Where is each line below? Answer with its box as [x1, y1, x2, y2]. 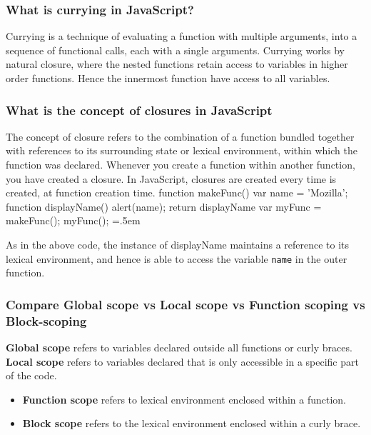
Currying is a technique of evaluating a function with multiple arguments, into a [6, 29, 357, 44]
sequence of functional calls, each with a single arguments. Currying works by [6, 42, 345, 57]
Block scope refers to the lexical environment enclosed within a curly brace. [22, 416, 361, 431]
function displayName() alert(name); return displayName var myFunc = [6, 199, 322, 214]
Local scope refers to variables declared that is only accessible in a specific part [6, 354, 359, 369]
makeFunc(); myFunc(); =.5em [6, 213, 141, 228]
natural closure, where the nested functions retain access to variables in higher [6, 56, 348, 71]
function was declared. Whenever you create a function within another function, [6, 157, 355, 171]
